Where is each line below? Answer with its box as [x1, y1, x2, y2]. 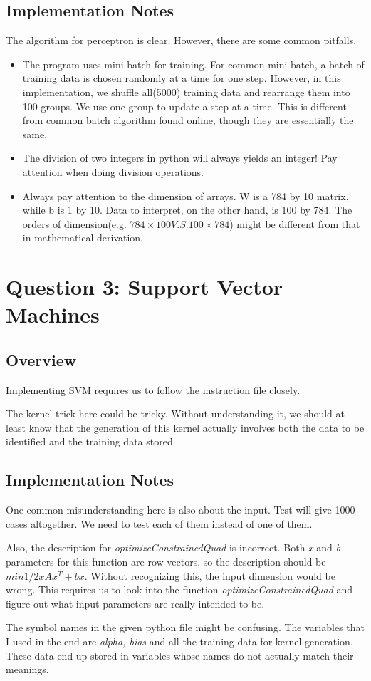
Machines [6, 300, 100, 329]
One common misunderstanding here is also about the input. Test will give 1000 [6, 502, 355, 517]
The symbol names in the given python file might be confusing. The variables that [6, 620, 365, 635]
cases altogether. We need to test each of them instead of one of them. [6, 516, 313, 531]
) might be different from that [229, 216, 360, 231]
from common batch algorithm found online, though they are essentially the [22, 113, 354, 128]
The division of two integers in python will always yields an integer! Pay [22, 150, 338, 165]
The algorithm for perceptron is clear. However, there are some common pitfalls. [6, 33, 357, 48]
